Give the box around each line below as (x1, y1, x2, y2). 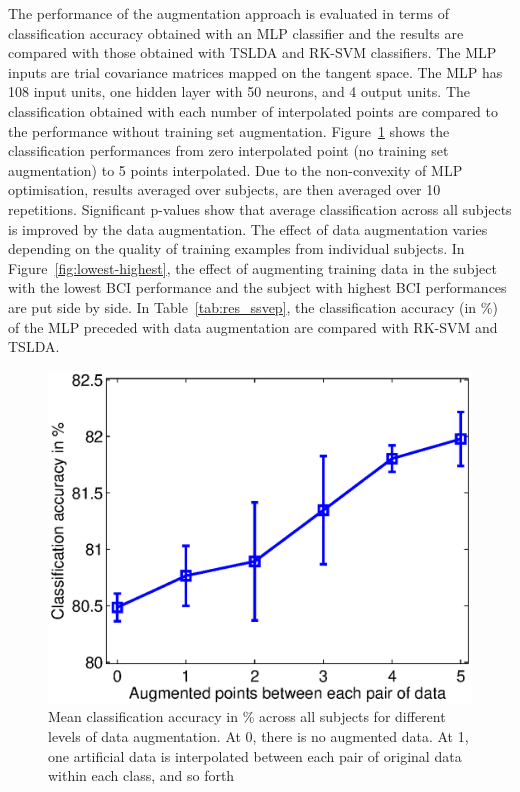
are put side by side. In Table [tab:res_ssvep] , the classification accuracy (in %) (8, 296, 498, 317)
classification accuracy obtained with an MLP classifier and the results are (8, 22, 464, 43)
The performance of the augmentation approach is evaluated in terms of (8, 3, 449, 23)
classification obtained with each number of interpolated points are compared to (8, 100, 499, 121)
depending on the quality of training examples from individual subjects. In (8, 238, 465, 259)
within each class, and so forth (48, 765, 235, 786)
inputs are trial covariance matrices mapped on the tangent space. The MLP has (8, 61, 503, 82)
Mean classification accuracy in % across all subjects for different (48, 706, 446, 727)
